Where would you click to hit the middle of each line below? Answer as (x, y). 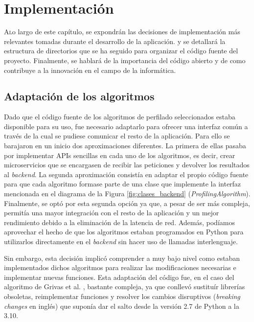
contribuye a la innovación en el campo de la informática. (90, 70)
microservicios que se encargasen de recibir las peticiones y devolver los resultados (127, 165)
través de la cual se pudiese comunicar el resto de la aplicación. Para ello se (117, 136)
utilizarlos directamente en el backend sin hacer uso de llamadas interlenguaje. (121, 241)
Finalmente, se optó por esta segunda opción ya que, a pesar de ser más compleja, (127, 203)
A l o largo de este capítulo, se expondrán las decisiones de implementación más (122, 32)
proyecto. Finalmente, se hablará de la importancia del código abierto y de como (125, 60)
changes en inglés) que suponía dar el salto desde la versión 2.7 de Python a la (122, 306)
